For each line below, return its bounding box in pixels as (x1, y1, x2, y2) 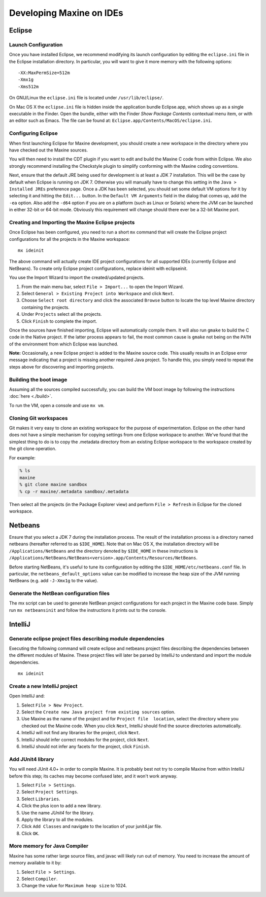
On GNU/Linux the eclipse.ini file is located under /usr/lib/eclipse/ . (9, 95, 164, 101)
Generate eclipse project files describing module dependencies (9, 635, 165, 642)
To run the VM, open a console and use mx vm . (9, 402, 104, 408)
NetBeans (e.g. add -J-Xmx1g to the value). (9, 578, 99, 584)
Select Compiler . (21, 876, 58, 882)
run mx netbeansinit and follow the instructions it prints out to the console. (9, 607, 167, 613)
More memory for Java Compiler (9, 843, 89, 850)
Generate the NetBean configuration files (9, 590, 110, 597)
